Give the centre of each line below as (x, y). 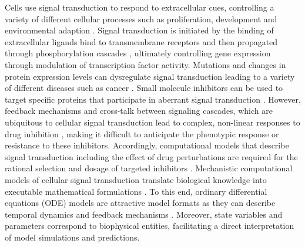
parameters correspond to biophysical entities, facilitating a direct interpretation (150, 226)
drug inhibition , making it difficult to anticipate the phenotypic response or (142, 133)
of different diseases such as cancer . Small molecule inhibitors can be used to (144, 88)
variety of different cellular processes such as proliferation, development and (141, 18)
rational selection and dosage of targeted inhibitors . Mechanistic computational (149, 168)
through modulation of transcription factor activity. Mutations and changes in (145, 64)
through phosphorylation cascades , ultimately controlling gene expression (138, 53)
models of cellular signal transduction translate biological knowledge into (136, 179)
